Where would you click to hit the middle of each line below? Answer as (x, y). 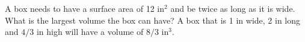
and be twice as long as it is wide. (233, 8)
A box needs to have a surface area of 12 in (85, 8)
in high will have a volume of (90, 32)
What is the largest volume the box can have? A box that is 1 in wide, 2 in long (153, 20)
